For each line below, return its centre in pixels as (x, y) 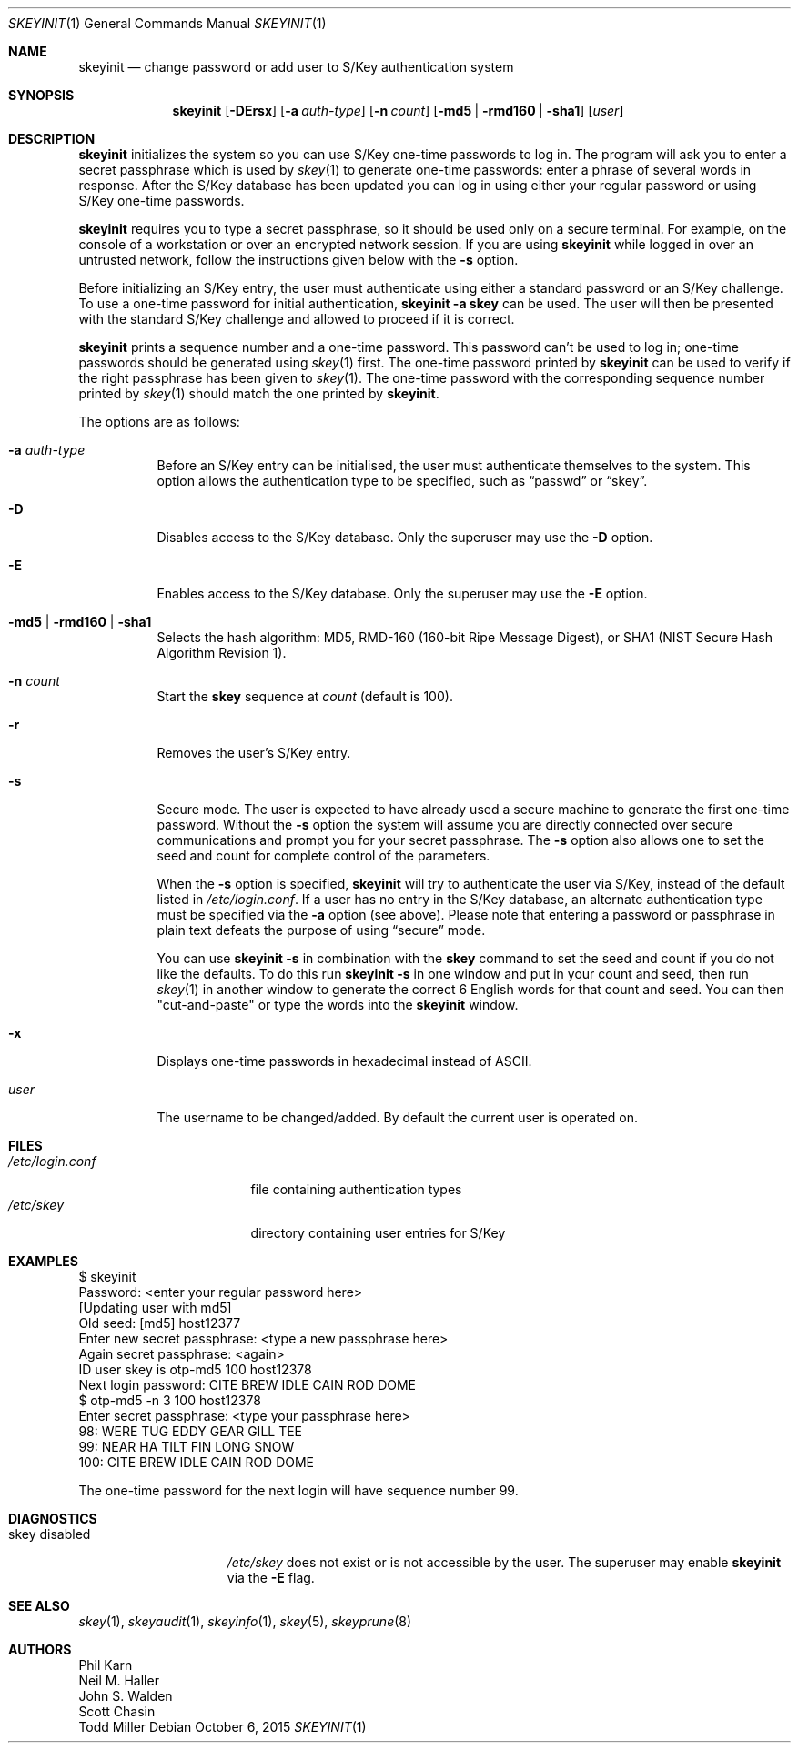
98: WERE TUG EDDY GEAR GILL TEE (191, 1431)
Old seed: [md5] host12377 (160, 1323)
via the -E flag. (271, 1578)
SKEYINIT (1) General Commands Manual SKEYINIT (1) (167, 23)
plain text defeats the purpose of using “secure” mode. (321, 930)
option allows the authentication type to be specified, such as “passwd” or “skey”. (402, 481)
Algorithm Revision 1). (222, 653)
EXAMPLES (43, 1261)
